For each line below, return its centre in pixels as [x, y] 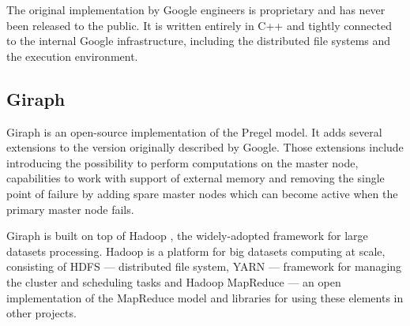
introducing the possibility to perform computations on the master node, [182, 162]
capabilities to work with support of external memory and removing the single [196, 178]
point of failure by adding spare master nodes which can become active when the [202, 193]
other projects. [41, 313]
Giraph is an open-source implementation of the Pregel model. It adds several [194, 131]
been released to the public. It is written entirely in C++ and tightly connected [199, 25]
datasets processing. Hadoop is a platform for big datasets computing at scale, [196, 251]
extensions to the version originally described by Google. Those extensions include [205, 147]
